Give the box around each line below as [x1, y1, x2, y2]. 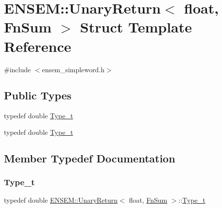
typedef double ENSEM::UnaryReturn [4, 195, 118, 205]
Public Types [4, 88, 72, 103]
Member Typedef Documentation [4, 150, 175, 165]
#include [4, 64, 31, 74]
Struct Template [80, 17, 192, 37]
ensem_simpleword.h [42, 64, 105, 74]
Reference [4, 36, 71, 56]
